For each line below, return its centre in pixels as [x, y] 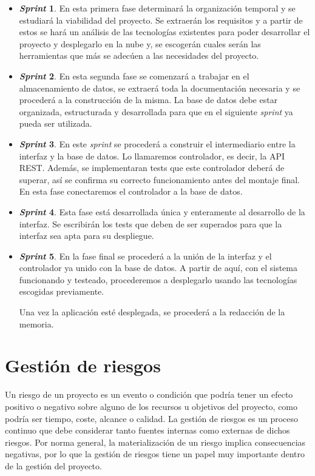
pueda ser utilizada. [56, 123]
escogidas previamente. [62, 291]
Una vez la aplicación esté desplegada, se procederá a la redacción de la [152, 312]
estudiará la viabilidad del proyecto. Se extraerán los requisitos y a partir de [161, 20]
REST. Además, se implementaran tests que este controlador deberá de [152, 168]
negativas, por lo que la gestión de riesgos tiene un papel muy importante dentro [155, 454]
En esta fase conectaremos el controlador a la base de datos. [131, 191]
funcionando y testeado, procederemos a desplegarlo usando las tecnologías [158, 279]
